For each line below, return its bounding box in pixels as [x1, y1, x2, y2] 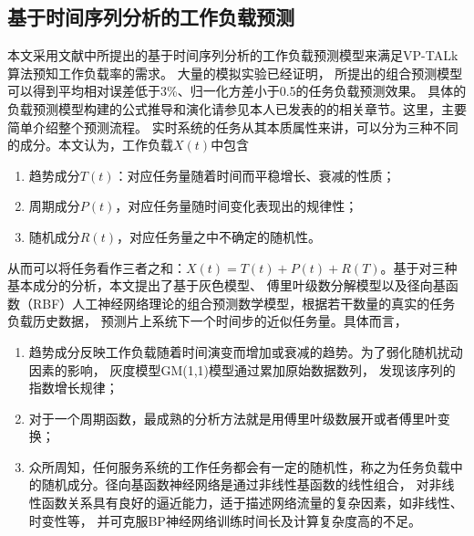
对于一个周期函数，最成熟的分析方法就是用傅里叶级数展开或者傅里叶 [28, 408, 438, 427]
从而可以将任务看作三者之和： [7, 257, 186, 277]
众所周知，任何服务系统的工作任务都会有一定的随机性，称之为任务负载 [28, 457, 450, 476]
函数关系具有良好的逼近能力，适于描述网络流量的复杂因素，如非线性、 [41, 493, 463, 512]
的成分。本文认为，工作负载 [7, 135, 173, 154]
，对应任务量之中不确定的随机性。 [116, 226, 321, 246]
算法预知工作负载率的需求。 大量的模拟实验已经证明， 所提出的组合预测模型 [7, 63, 463, 82]
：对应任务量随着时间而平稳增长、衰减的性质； [114, 165, 396, 184]
